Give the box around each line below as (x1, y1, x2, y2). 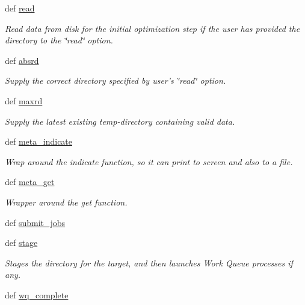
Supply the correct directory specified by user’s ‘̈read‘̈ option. (5, 74, 226, 87)
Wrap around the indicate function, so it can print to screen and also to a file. (5, 155, 293, 168)
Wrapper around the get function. (5, 195, 128, 208)
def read (5, 2, 35, 14)
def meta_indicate (5, 135, 73, 148)
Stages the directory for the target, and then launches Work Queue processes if (5, 256, 293, 269)
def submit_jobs (5, 216, 66, 228)
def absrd (5, 54, 39, 66)
